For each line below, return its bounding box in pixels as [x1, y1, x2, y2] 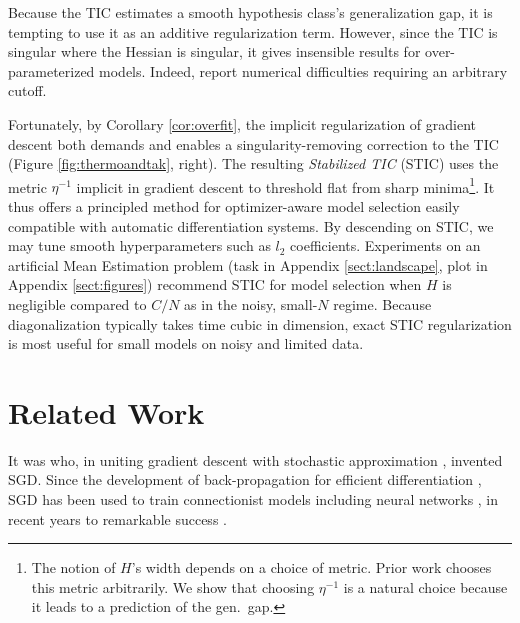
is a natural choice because [343, 576, 508, 597]
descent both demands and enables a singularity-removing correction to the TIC [8, 133, 499, 154]
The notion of [31, 557, 116, 578]
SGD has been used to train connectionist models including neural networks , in [8, 489, 499, 510]
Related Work [8, 391, 205, 432]
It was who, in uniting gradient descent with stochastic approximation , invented [8, 449, 503, 470]
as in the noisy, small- [184, 293, 318, 314]
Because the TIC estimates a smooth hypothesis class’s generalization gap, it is [8, 2, 493, 22]
